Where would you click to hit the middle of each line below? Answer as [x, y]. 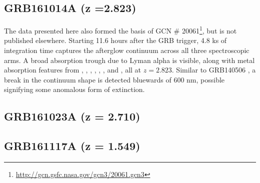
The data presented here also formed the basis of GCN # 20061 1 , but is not [120, 30]
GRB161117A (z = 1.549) [72, 146]
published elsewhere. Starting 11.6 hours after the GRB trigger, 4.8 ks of [115, 40]
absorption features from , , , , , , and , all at [73, 70]
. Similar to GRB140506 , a [214, 70]
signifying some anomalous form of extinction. [74, 89]
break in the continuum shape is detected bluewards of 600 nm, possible [114, 79]
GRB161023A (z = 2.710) [72, 116]
